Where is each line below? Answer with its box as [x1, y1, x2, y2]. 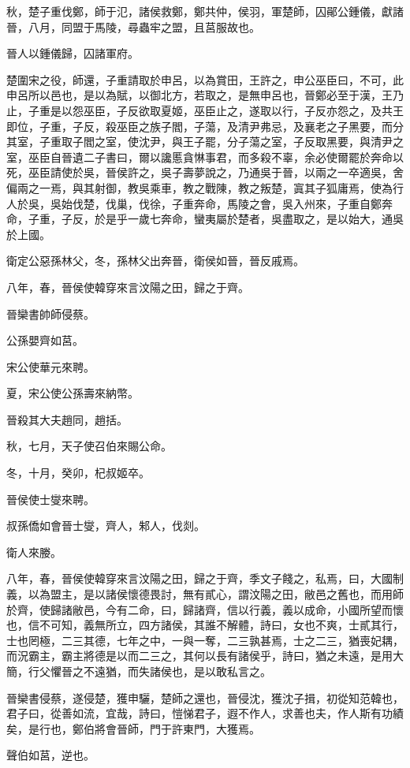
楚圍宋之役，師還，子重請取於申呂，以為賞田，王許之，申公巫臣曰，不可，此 [6, 71, 404, 88]
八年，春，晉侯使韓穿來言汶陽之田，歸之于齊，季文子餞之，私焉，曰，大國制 [6, 570, 404, 587]
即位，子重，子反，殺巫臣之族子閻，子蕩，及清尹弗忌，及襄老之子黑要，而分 [6, 117, 404, 134]
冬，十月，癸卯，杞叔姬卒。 [6, 464, 150, 481]
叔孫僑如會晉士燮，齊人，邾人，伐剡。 [6, 517, 205, 534]
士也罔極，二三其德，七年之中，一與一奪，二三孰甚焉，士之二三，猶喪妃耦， [6, 632, 404, 648]
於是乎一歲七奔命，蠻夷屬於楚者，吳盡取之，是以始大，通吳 [94, 211, 404, 227]
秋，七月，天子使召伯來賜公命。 [6, 438, 172, 454]
